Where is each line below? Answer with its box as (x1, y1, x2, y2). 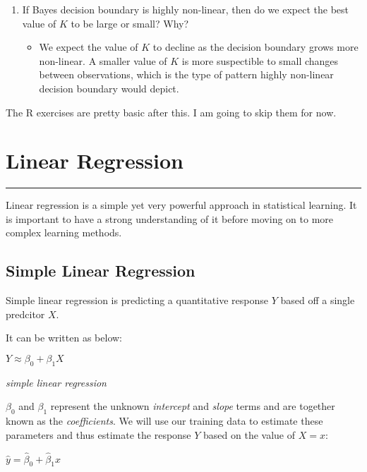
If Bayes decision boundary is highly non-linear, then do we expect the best (22, 2, 349, 16)
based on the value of (203, 427, 296, 442)
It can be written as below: (6, 330, 122, 345)
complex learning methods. (6, 225, 122, 240)
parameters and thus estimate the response (6, 427, 191, 442)
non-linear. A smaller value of (39, 53, 167, 68)
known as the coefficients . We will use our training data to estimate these (6, 413, 323, 428)
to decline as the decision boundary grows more (152, 40, 359, 54)
